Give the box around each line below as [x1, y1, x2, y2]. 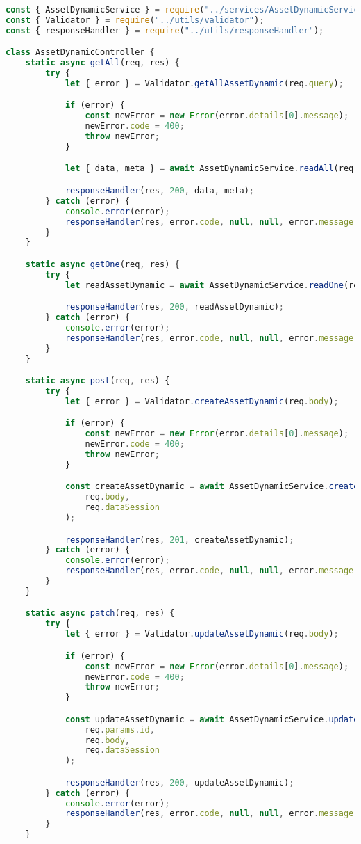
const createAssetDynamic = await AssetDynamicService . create [65, 481, 359, 492]
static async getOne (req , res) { [25, 259, 180, 269]
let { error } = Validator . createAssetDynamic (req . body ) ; [65, 396, 339, 406]
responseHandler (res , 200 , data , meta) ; [65, 186, 255, 196]
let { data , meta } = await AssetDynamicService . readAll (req [65, 164, 354, 174]
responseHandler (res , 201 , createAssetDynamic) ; [65, 534, 294, 545]
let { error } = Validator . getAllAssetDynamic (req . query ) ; [65, 78, 344, 88]
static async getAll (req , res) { [25, 58, 180, 68]
